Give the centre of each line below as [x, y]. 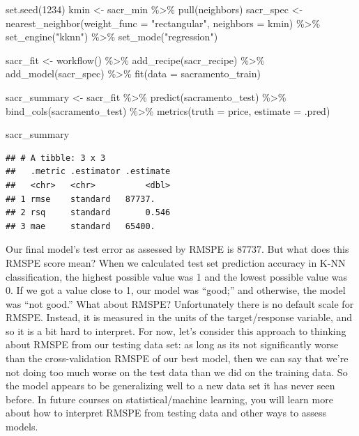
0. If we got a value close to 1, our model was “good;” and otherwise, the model [176, 290]
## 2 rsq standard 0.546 [88, 213]
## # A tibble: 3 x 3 [56, 158]
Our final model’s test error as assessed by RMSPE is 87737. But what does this [177, 249]
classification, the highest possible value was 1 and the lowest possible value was [176, 276]
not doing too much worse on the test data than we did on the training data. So [177, 372]
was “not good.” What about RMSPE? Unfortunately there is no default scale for [180, 303]
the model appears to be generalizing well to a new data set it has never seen [170, 386]
